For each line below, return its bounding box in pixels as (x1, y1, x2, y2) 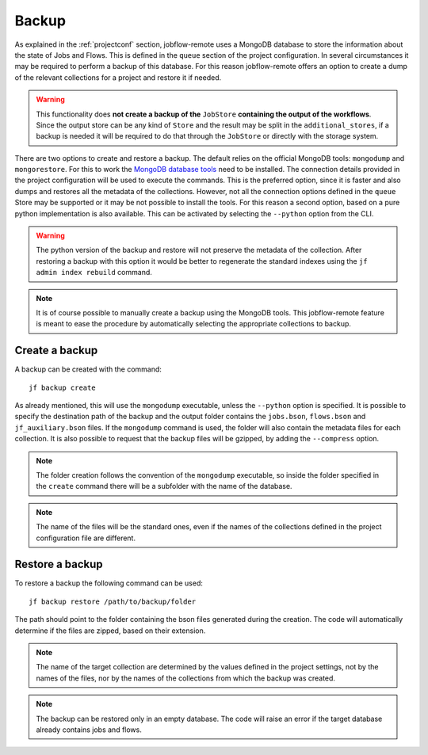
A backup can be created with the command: (14, 364, 162, 374)
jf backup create (29, 383, 96, 392)
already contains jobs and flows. (36, 725, 142, 734)
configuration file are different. (36, 533, 136, 543)
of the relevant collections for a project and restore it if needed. (14, 72, 222, 82)
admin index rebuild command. (36, 268, 152, 277)
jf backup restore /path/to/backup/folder (29, 597, 197, 606)
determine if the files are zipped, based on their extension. (14, 626, 206, 635)
